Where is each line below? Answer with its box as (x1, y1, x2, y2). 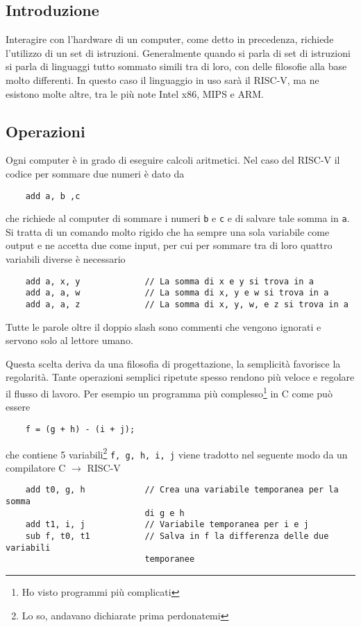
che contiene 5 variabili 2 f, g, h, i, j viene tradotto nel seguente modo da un (6, 445, 348, 461)
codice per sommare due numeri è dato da (6, 166, 185, 180)
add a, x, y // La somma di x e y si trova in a (25, 276, 314, 286)
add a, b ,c (25, 191, 81, 201)
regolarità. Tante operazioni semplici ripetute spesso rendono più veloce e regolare (6, 370, 355, 384)
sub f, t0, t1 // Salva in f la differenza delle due (25, 531, 329, 542)
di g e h (144, 508, 185, 518)
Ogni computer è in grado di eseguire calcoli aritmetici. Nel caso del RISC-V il (6, 153, 340, 167)
